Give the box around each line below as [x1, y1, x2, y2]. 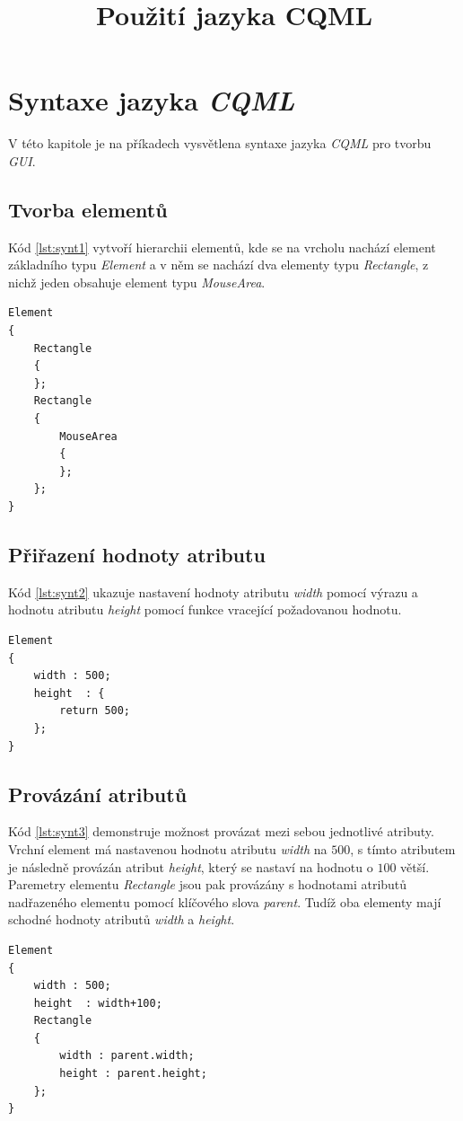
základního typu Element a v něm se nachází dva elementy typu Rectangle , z [8, 255, 429, 274]
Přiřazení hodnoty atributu [8, 541, 266, 568]
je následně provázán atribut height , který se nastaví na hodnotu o [8, 857, 373, 876]
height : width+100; [33, 996, 162, 1010]
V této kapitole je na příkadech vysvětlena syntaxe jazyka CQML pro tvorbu [8, 134, 432, 153]
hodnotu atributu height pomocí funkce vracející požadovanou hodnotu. [8, 600, 402, 619]
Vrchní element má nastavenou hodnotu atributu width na [8, 839, 328, 858]
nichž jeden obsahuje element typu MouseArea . [8, 272, 266, 291]
